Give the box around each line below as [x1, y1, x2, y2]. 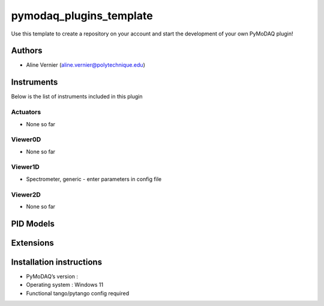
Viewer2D [11, 190, 41, 198]
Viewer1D [11, 163, 40, 171]
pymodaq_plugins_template [11, 9, 153, 22]
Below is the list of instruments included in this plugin [11, 93, 143, 100]
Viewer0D [11, 135, 41, 144]
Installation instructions [11, 257, 102, 267]
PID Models [11, 218, 55, 228]
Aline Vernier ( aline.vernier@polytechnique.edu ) [26, 61, 145, 69]
